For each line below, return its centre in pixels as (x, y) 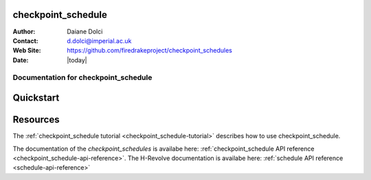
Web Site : (27, 51)
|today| (77, 60)
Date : (21, 60)
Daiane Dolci (85, 31)
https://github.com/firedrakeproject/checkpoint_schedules (150, 51)
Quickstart (36, 98)
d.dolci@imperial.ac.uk (99, 40)
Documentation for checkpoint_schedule (82, 77)
